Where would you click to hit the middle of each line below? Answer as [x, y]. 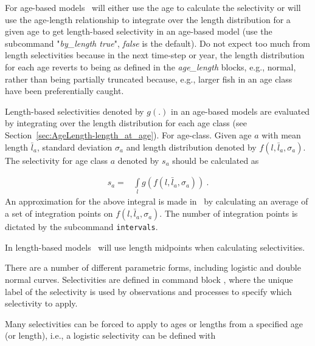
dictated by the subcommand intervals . [81, 227]
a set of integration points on [59, 213]
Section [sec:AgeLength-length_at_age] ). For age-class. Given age [128, 134]
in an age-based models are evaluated [241, 111]
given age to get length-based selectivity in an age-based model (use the [139, 31]
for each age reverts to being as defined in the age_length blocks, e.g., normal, [151, 66]
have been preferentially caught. [64, 91]
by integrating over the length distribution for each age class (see [126, 123]
